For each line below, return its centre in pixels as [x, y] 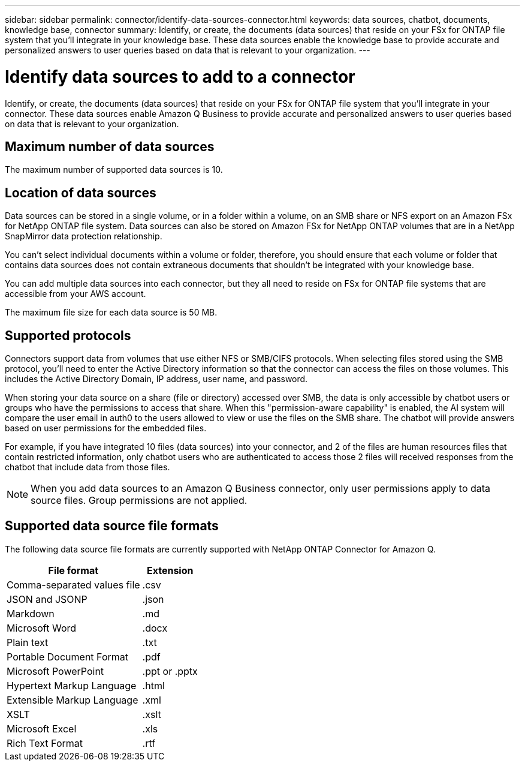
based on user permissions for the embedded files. [106, 428]
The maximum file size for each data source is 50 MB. [111, 313]
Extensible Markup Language [73, 700]
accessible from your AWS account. [76, 294]
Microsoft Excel [42, 729]
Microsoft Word [42, 628]
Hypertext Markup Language [72, 685]
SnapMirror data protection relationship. [84, 236]
